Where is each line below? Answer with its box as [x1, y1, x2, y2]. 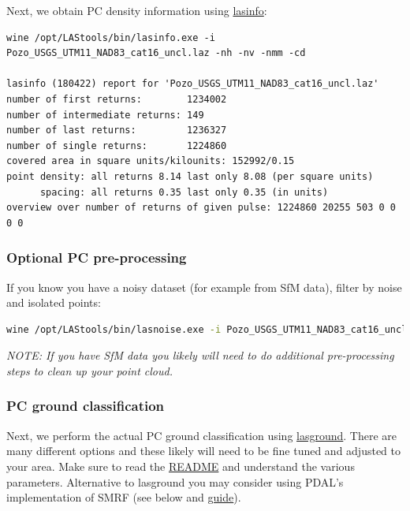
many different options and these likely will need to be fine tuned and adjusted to [6, 442, 401, 459]
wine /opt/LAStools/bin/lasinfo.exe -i [6, 32, 215, 43]
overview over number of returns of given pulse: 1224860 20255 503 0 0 [6, 202, 396, 214]
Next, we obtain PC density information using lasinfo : [6, 2, 267, 18]
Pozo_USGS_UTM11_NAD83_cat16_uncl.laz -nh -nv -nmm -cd [6, 47, 306, 59]
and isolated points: [6, 294, 101, 311]
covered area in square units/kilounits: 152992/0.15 [6, 155, 295, 167]
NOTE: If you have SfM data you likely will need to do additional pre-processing [6, 347, 394, 364]
